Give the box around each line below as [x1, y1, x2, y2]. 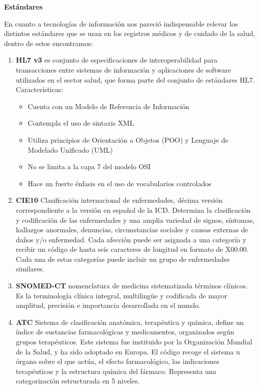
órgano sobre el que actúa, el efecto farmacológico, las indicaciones [15, 356, 219, 366]
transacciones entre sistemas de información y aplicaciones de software [15, 64, 231, 75]
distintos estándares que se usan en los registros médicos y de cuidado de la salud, [4, 28, 255, 39]
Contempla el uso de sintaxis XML [27, 118, 134, 128]
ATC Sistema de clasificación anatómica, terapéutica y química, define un [15, 316, 244, 327]
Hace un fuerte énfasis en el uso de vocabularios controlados [27, 178, 211, 188]
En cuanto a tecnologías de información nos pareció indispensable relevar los [4, 18, 238, 29]
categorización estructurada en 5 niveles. [15, 375, 140, 386]
